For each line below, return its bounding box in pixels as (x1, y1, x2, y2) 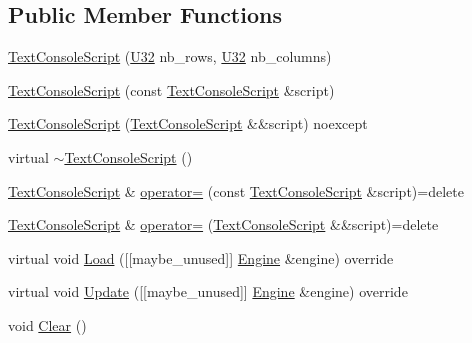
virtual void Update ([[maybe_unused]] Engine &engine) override (8, 281, 408, 302)
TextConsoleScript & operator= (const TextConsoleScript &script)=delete (8, 180, 464, 201)
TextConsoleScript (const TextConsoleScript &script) (8, 79, 335, 100)
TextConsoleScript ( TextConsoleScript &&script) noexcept (8, 113, 368, 134)
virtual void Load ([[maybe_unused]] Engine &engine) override (8, 247, 394, 268)
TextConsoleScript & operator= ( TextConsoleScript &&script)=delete (8, 214, 439, 235)
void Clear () (8, 314, 87, 335)
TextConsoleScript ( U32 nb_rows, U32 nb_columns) (8, 46, 332, 67)
